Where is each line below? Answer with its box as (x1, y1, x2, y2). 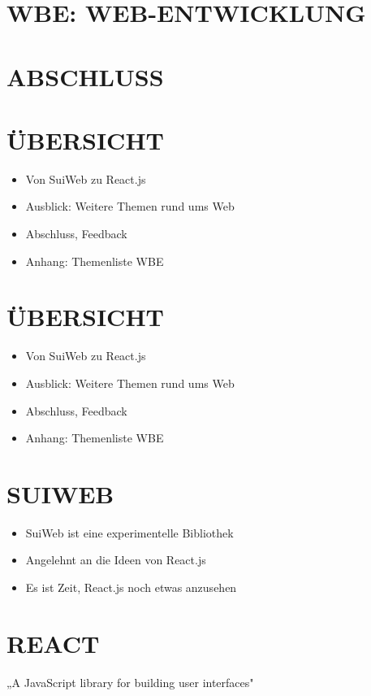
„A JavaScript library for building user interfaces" (6, 673, 254, 690)
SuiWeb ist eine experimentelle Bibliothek (25, 524, 234, 541)
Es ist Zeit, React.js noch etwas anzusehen (25, 579, 237, 596)
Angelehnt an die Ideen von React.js (25, 551, 206, 568)
